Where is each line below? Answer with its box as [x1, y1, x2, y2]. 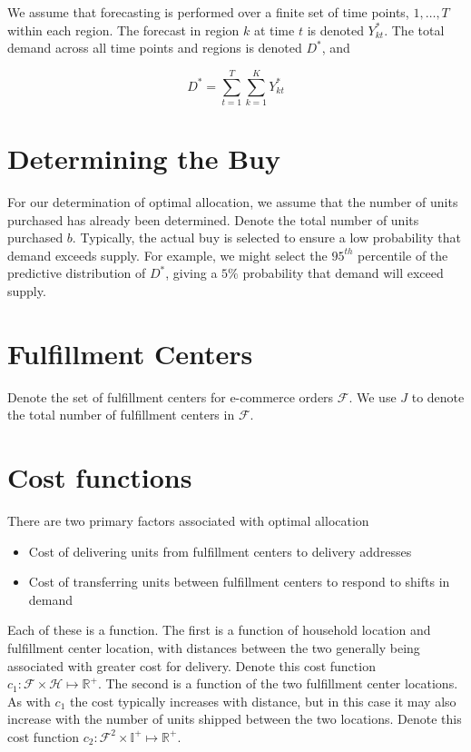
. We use [348, 387, 397, 406]
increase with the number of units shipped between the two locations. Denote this [7, 709, 462, 728]
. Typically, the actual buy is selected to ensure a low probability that [72, 228, 461, 247]
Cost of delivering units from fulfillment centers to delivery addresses [28, 541, 412, 560]
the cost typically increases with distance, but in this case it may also [69, 691, 456, 710]
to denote [411, 387, 465, 406]
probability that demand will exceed [242, 263, 444, 282]
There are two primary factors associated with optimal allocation [7, 511, 369, 530]
